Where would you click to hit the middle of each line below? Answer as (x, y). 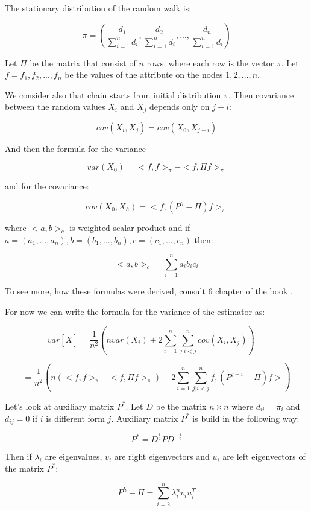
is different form (75, 418)
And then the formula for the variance (75, 148)
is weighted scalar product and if (130, 228)
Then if (18, 456)
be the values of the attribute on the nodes (144, 75)
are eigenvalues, (74, 456)
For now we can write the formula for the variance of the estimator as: (135, 311)
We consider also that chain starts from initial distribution (113, 94)
